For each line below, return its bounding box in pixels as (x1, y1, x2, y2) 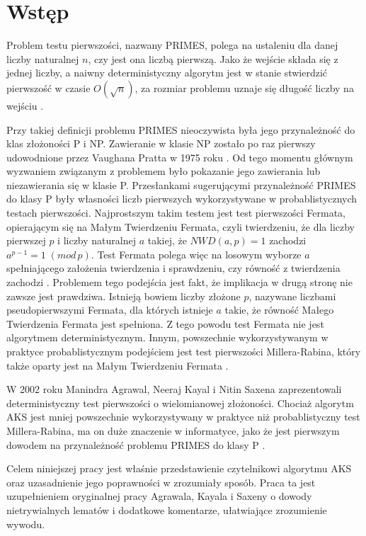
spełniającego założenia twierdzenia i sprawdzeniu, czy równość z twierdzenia (6, 261, 341, 275)
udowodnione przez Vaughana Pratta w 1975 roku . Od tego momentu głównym (6, 149, 353, 164)
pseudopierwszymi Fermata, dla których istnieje (6, 302, 213, 317)
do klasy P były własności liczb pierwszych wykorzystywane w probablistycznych (6, 191, 358, 206)
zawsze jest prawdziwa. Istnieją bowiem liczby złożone (6, 288, 241, 303)
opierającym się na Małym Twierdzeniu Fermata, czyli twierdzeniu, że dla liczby (6, 219, 355, 234)
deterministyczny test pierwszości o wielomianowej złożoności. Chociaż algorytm (6, 395, 354, 410)
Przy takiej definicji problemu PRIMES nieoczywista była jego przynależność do (6, 122, 355, 137)
